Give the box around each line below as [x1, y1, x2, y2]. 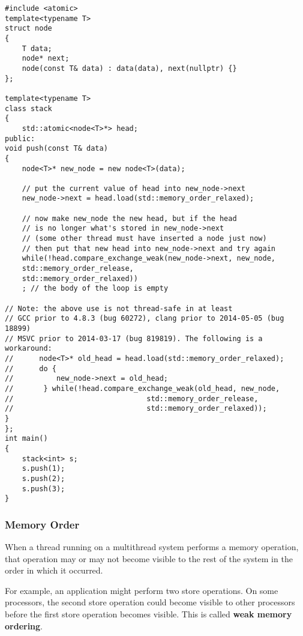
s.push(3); [22, 484, 65, 493]
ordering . [5, 619, 43, 632]
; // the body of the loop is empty [22, 284, 169, 293]
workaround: [5, 344, 52, 353]
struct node [5, 24, 52, 33]
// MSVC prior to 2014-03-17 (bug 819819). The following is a [5, 334, 263, 343]
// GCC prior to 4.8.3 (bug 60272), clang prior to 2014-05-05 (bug [5, 314, 284, 323]
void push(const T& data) [5, 144, 108, 153]
